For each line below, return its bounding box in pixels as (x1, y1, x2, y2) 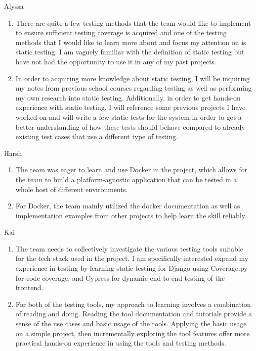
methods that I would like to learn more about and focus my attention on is (15, 37, 246, 47)
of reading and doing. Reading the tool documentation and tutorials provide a (15, 308, 252, 319)
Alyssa (4, 1, 24, 11)
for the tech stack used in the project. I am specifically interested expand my (15, 253, 249, 263)
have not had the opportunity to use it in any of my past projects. (15, 56, 216, 66)
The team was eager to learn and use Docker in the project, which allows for (15, 164, 248, 175)
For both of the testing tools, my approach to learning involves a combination (15, 299, 251, 309)
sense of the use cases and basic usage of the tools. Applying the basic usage (15, 318, 247, 329)
